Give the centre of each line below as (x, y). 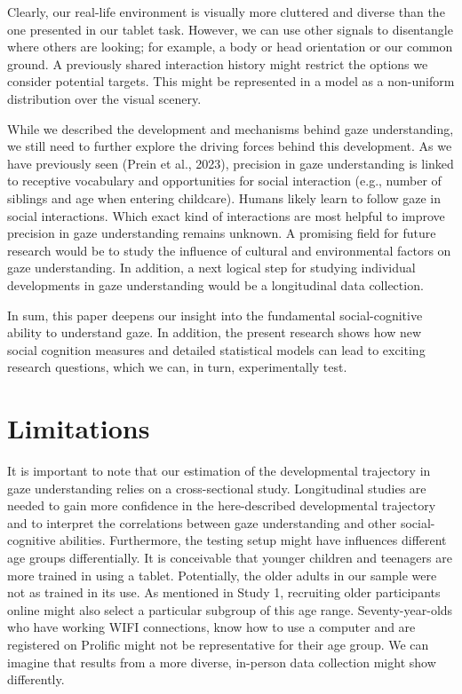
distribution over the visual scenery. (104, 98)
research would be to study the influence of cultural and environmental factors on (229, 250)
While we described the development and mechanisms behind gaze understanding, (231, 128)
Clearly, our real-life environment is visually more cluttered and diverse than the (226, 12)
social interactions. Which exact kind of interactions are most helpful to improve (226, 215)
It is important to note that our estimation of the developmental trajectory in (219, 470)
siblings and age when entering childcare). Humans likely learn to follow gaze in (224, 197)
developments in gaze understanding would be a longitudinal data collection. (215, 284)
